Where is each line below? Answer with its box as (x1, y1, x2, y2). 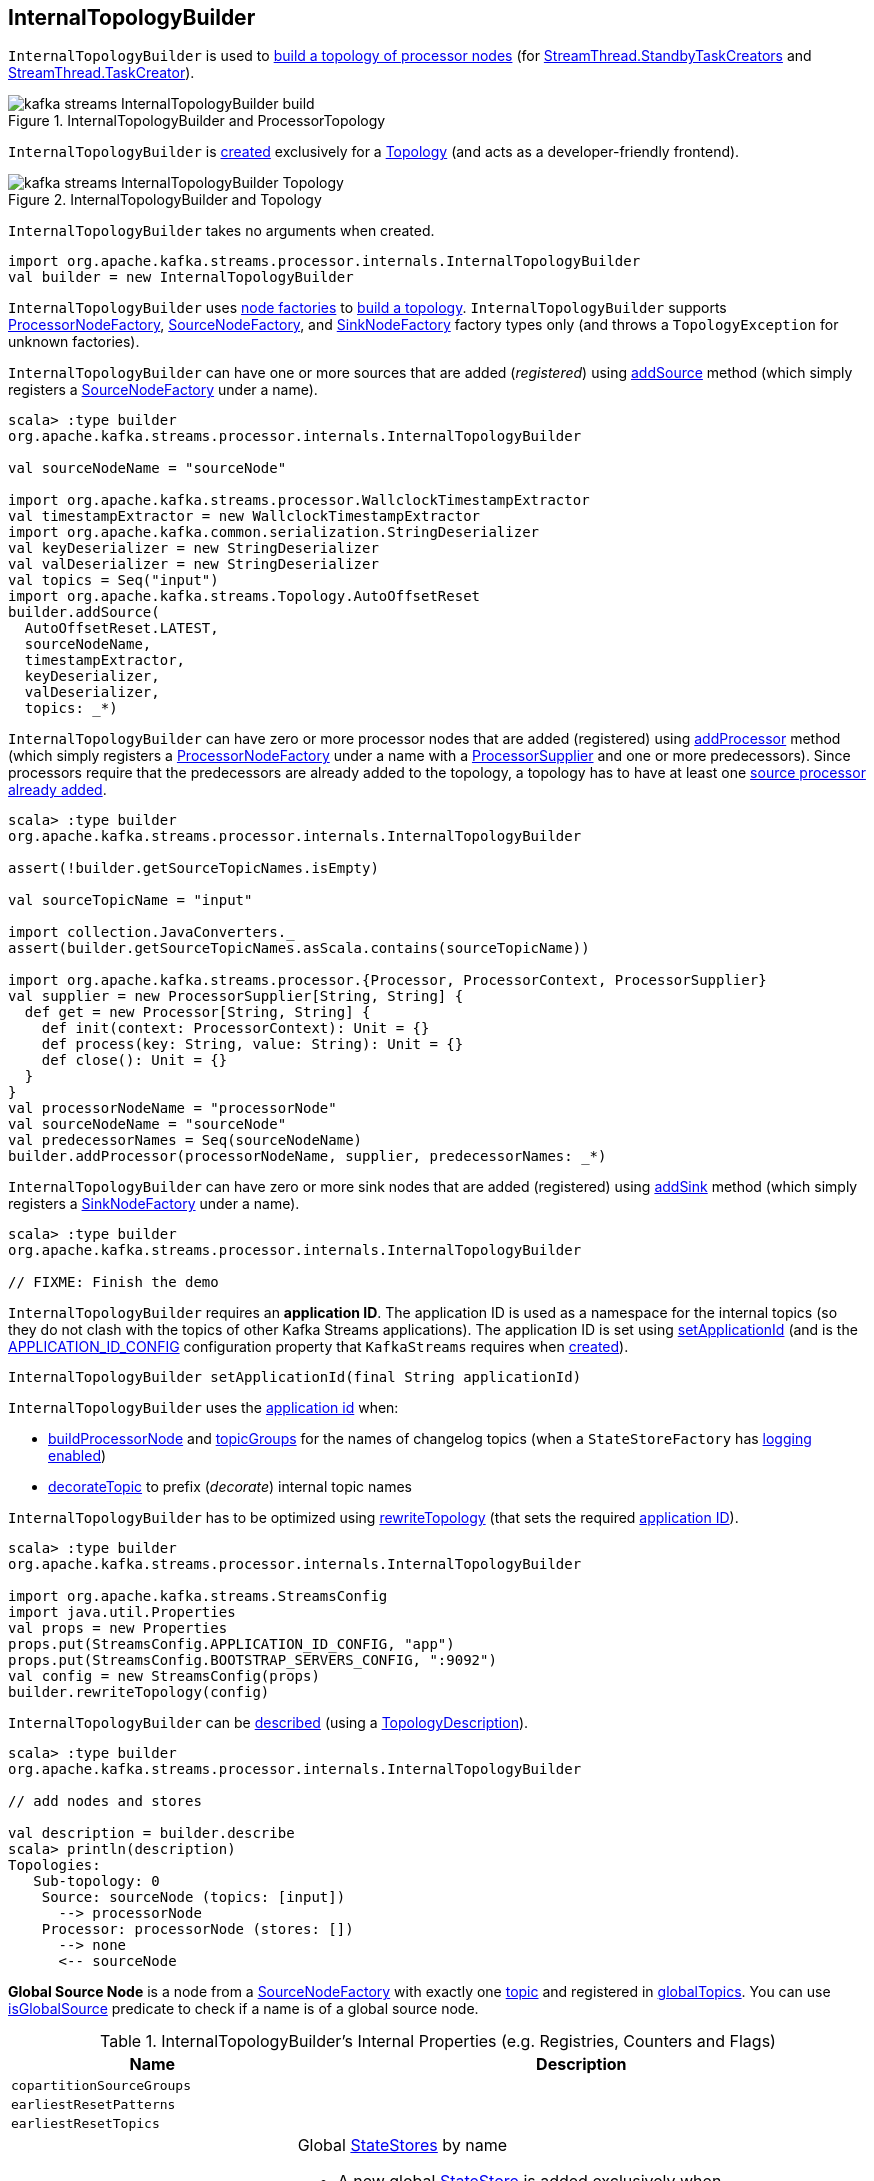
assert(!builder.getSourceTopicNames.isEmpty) (8, 860, 379, 877)
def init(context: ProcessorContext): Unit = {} (41, 1020, 430, 1037)
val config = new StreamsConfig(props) (8, 1668, 320, 1685)
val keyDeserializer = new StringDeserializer (8, 540, 379, 557)
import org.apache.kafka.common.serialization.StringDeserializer (8, 524, 540, 541)
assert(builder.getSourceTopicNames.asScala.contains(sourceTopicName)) (8, 940, 590, 957)
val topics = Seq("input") (8, 572, 219, 589)
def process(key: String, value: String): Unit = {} (41, 1036, 464, 1053)
